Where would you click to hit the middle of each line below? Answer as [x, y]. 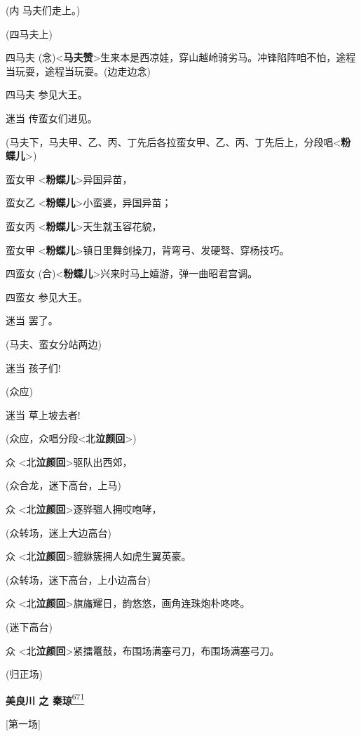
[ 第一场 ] [23, 724]
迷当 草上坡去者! [43, 414]
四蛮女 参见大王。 [47, 296]
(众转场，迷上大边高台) [59, 532]
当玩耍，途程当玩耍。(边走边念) [78, 71]
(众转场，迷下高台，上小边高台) [78, 579]
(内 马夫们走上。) [43, 10]
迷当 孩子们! [33, 367]
